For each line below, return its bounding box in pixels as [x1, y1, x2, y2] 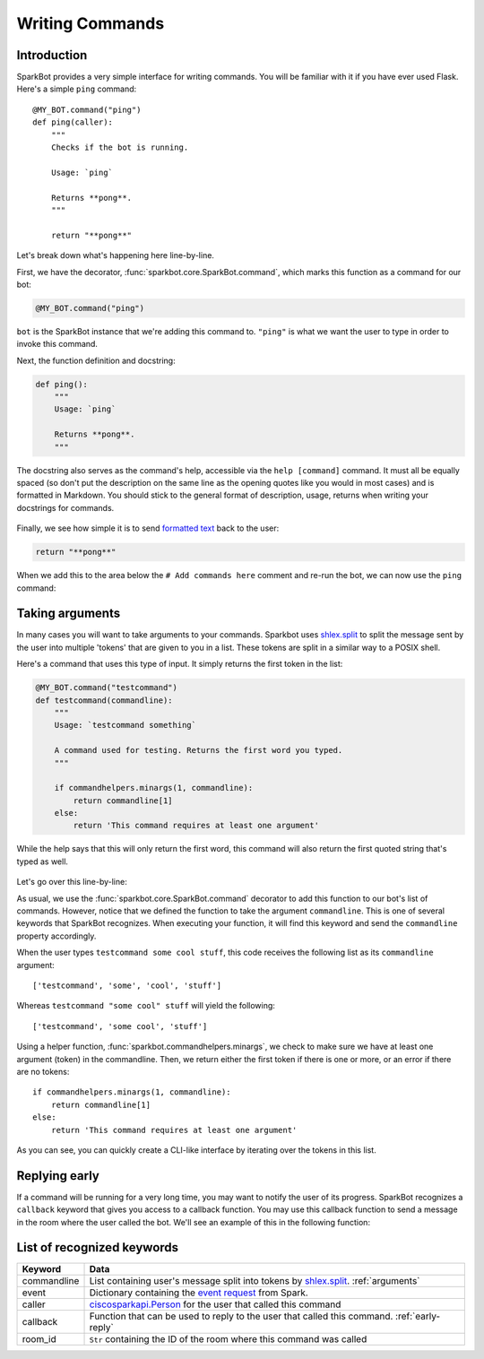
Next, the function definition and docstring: [16, 355, 176, 366]
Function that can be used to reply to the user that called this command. [89, 1310, 393, 1322]
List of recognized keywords [16, 1240, 179, 1255]
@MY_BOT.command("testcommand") [35, 682, 178, 693]
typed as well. [16, 856, 69, 867]
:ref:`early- [394, 1310, 441, 1322]
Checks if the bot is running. [50, 143, 189, 152]
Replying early [16, 1168, 100, 1183]
